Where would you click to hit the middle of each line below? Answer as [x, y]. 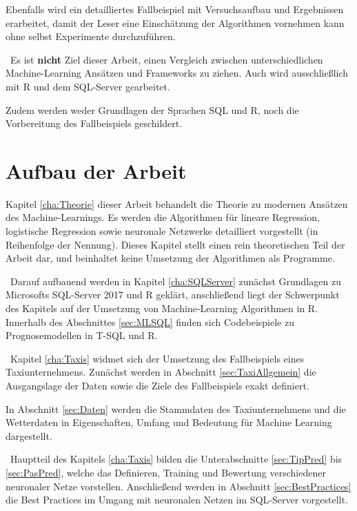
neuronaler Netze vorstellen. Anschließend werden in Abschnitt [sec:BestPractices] [178, 486]
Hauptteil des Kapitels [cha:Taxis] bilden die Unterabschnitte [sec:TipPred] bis [176, 459]
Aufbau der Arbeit [96, 170]
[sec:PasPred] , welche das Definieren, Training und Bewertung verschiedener [166, 472]
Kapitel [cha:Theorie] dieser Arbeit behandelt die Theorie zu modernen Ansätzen [177, 203]
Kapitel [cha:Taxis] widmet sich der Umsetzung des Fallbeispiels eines [157, 358]
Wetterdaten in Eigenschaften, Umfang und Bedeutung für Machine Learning [169, 422]
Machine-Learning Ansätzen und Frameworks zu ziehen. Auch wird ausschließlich [177, 73]
